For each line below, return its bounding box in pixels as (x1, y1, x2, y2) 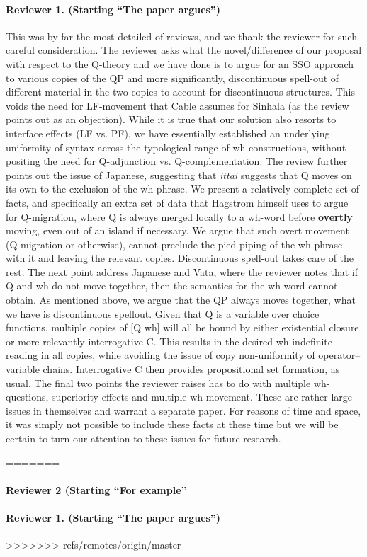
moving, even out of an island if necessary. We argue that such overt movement (6, 223, 349, 238)
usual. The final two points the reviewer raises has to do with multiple (6, 375, 311, 390)
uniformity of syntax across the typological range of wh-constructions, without (6, 139, 346, 154)
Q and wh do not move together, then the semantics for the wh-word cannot (6, 278, 338, 293)
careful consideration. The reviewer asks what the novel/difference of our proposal (6, 42, 362, 57)
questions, (6, 389, 49, 404)
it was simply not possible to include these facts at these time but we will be (6, 417, 339, 432)
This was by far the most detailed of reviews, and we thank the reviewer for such (6, 28, 357, 43)
